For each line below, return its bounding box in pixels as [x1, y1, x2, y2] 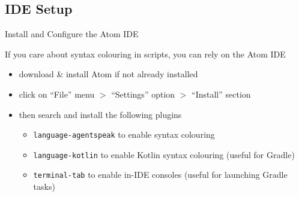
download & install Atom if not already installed [19, 68, 198, 80]
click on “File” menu [19, 87, 95, 100]
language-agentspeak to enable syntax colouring [33, 128, 215, 141]
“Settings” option [111, 87, 175, 100]
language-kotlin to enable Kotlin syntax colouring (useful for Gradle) [33, 148, 295, 160]
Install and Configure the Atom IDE [5, 28, 139, 40]
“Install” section [192, 87, 251, 100]
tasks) [33, 180, 55, 193]
